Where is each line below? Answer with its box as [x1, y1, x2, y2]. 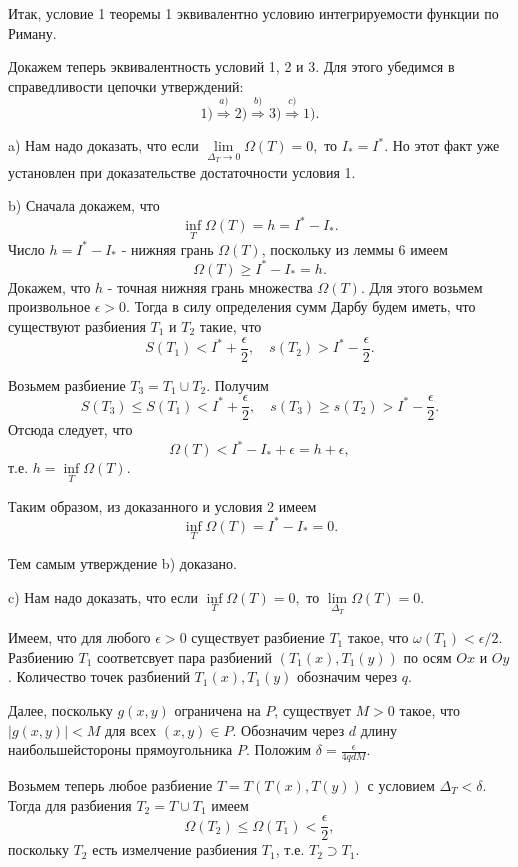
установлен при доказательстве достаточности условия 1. [8, 161, 356, 182]
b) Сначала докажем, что [8, 195, 160, 216]
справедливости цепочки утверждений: [8, 75, 244, 96]
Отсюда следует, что [8, 419, 133, 440]
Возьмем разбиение [8, 374, 126, 395]
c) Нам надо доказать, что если [8, 586, 198, 607]
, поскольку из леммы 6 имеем [261, 238, 448, 259]
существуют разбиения [8, 315, 146, 336]
